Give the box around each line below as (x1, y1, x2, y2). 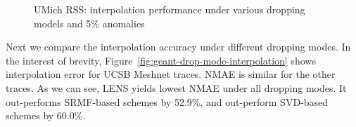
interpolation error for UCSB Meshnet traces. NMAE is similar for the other (6, 67, 336, 81)
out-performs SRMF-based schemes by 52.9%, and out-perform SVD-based (6, 94, 329, 109)
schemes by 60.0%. (6, 108, 86, 123)
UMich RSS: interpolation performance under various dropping (34, 2, 305, 16)
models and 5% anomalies (34, 15, 145, 30)
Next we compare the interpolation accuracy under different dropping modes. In (6, 39, 351, 54)
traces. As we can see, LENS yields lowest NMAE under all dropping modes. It (6, 80, 347, 95)
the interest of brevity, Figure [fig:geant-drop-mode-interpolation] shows (6, 53, 316, 67)
